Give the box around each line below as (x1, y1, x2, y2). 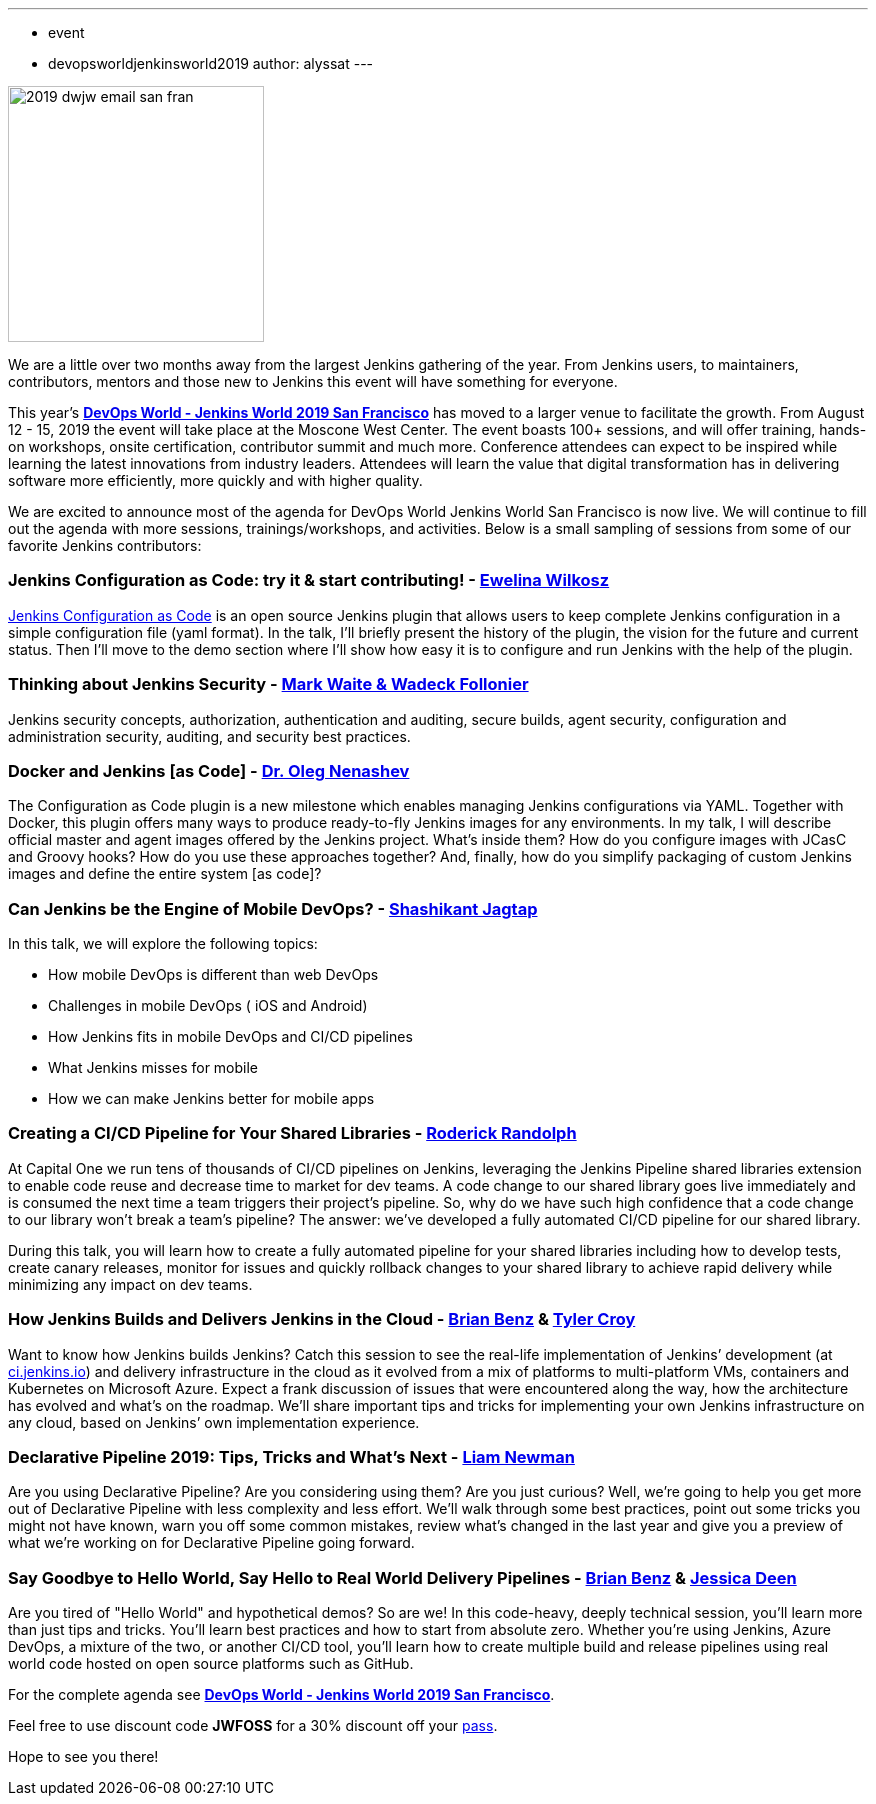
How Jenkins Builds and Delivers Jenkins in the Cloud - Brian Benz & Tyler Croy (8, 1309, 636, 1330)
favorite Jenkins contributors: (8, 537, 202, 554)
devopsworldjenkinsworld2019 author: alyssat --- (48, 55, 374, 72)
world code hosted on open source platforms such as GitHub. (8, 1655, 414, 1672)
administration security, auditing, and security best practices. (8, 727, 411, 745)
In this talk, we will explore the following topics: (8, 935, 318, 952)
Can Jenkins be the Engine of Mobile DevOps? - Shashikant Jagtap (8, 898, 538, 919)
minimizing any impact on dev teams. (8, 1275, 253, 1293)
